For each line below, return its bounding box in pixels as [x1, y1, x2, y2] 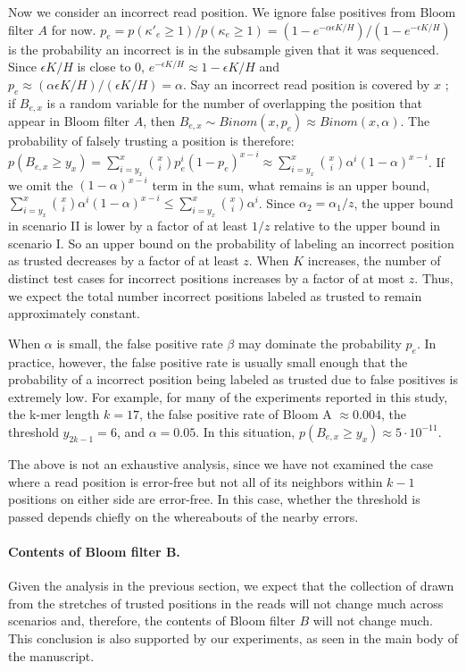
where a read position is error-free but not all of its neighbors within [8, 472, 383, 491]
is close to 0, [77, 57, 146, 76]
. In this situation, [196, 422, 295, 440]
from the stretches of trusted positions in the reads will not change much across [8, 593, 444, 612]
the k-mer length [8, 405, 100, 424]
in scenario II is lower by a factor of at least [8, 216, 248, 235]
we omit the [8, 175, 73, 194]
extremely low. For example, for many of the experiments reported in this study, [8, 387, 448, 406]
